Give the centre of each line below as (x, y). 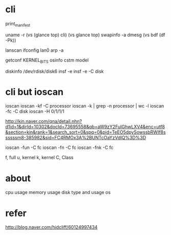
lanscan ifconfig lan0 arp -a (35, 50)
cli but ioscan (35, 92)
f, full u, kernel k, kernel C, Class (39, 158)
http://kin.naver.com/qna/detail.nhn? (44, 121)
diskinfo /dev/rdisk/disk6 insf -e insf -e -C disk (55, 71)
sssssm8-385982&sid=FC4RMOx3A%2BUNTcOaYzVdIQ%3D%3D (76, 138)
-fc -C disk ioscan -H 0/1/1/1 (35, 112)
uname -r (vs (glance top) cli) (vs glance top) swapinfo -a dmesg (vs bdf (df (85, 35)
